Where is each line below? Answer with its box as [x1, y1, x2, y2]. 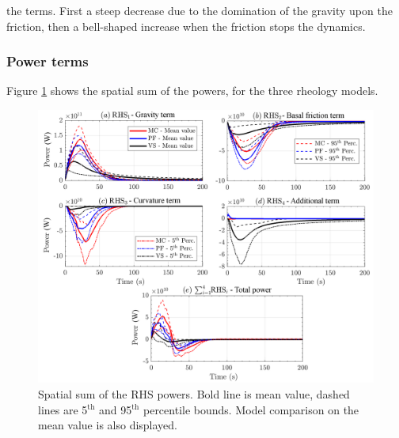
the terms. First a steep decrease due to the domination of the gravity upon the [6, 2, 393, 18]
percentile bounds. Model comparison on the [142, 401, 359, 417]
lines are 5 [38, 401, 88, 417]
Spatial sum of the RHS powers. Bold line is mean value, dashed [38, 385, 350, 402]
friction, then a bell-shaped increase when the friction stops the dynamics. [6, 17, 366, 34]
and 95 [99, 401, 132, 417]
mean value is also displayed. [38, 417, 177, 433]
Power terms [6, 51, 89, 71]
